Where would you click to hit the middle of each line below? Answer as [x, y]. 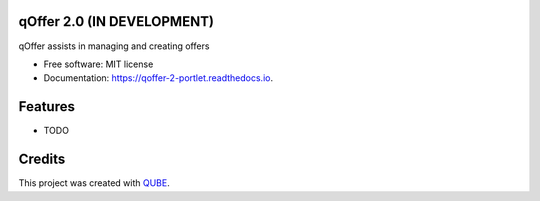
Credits [42, 159]
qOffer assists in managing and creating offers [114, 46]
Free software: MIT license [98, 64]
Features [46, 106]
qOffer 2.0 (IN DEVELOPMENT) [116, 21]
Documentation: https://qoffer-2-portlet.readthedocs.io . [158, 78]
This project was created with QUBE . [94, 183]
